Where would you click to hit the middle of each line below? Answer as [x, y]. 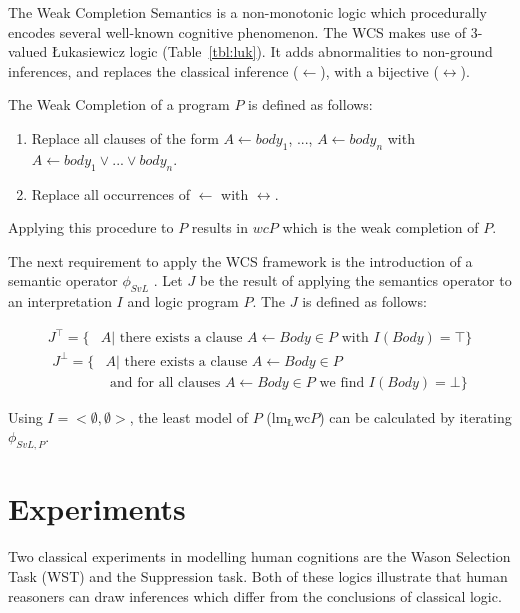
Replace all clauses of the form [125, 137]
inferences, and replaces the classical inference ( [153, 70]
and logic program [183, 301]
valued [28, 51]
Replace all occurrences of [111, 193]
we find [342, 382]
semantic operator [63, 280]
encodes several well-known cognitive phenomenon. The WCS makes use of [237, 31]
